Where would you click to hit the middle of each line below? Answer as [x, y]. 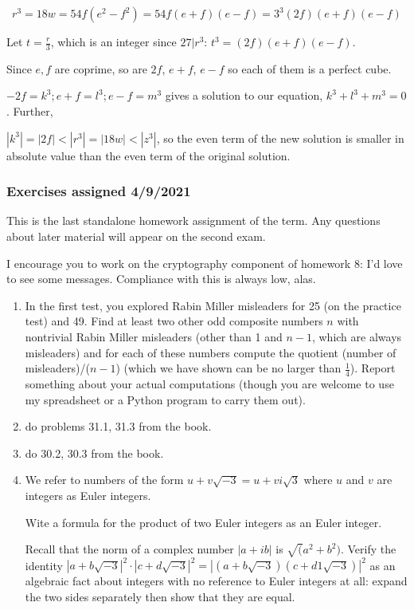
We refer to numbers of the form [104, 480]
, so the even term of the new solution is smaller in [280, 138]
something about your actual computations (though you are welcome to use [209, 384]
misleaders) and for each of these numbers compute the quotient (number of [211, 352]
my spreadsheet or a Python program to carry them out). [165, 399]
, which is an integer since [113, 41]
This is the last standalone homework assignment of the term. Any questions [193, 220]
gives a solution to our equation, [244, 95]
